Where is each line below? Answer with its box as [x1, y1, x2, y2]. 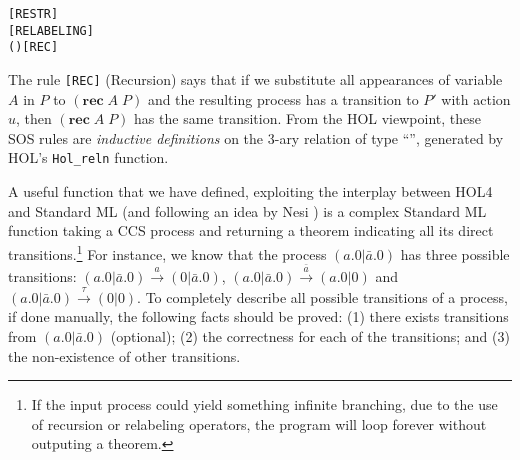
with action [441, 88, 511, 109]
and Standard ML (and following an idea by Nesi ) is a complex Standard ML [8, 200, 487, 221]
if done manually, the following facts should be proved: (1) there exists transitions [8, 306, 509, 327]
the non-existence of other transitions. [8, 345, 241, 366]
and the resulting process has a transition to [147, 88, 419, 109]
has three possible [400, 243, 510, 264]
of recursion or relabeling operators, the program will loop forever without [31, 413, 487, 434]
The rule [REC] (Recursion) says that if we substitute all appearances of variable [8, 68, 503, 89]
